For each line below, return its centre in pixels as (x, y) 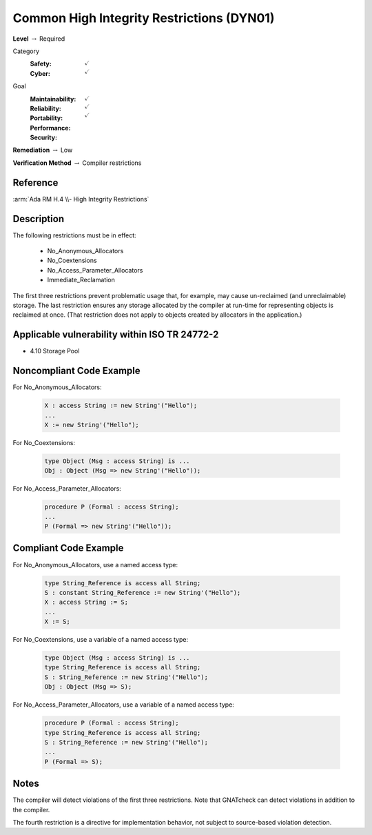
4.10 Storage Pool (55, 351)
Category (26, 51)
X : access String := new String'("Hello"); (121, 406)
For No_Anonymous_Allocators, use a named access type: (95, 564)
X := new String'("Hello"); (92, 425)
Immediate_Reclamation (81, 280)
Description (39, 218)
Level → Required (39, 39)
